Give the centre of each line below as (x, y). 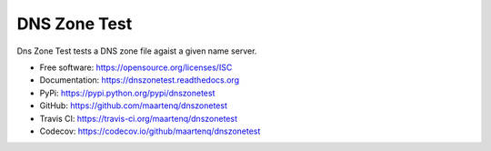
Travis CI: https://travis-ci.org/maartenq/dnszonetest (139, 118)
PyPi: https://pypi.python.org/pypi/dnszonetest (127, 93)
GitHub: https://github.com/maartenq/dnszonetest (133, 106)
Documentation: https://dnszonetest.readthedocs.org (140, 80)
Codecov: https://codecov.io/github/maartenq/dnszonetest (150, 131)
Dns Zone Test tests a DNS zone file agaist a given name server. (137, 51)
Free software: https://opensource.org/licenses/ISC (136, 67)
